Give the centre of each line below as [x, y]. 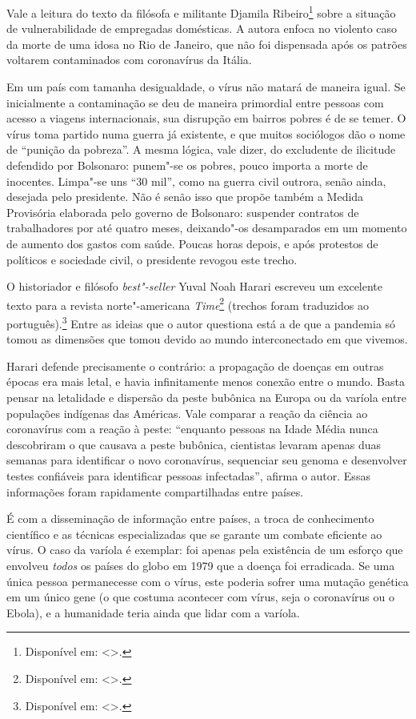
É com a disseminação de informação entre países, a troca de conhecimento [190, 518]
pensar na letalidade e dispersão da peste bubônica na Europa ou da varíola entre [207, 398]
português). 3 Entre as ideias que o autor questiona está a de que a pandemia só [201, 322]
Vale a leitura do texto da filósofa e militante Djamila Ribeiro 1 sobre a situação [201, 12]
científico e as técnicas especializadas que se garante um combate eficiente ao [194, 534]
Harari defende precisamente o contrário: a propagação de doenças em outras [195, 366]
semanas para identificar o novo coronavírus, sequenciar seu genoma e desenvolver [207, 460]
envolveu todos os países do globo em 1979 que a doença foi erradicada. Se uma [201, 565]
